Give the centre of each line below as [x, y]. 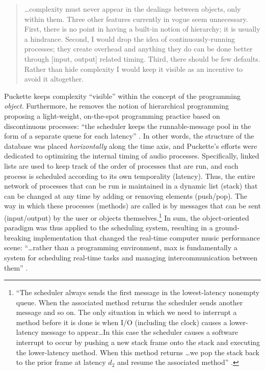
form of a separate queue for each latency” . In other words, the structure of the [129, 136]
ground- [227, 228]
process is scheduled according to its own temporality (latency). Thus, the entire [130, 176]
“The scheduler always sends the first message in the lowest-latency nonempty [138, 292]
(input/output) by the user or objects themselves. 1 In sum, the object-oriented [127, 217]
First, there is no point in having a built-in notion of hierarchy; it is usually [142, 29]
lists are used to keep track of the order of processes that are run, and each [121, 165]
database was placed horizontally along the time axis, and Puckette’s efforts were [131, 145]
